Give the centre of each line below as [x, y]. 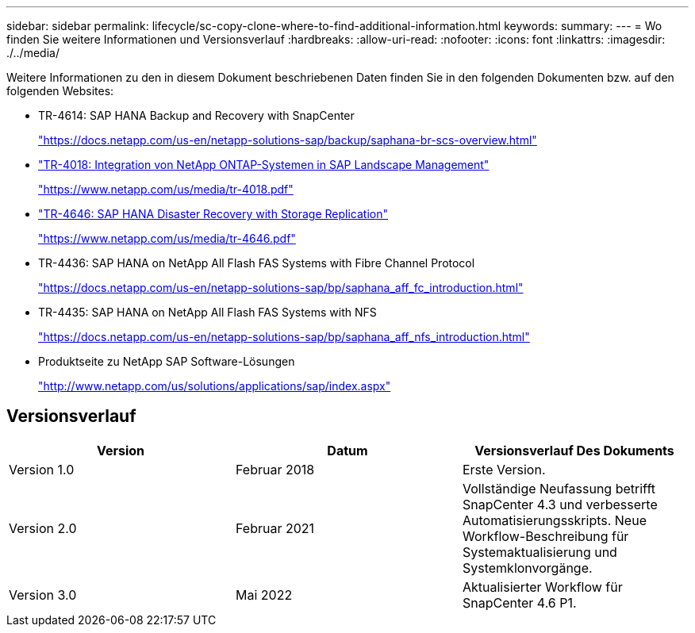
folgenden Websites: [60, 91]
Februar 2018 [275, 469]
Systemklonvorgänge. [527, 568]
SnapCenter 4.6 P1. [519, 602]
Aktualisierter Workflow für [542, 587]
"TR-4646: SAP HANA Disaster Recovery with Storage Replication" [213, 214]
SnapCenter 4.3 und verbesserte [560, 504]
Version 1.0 [42, 469]
